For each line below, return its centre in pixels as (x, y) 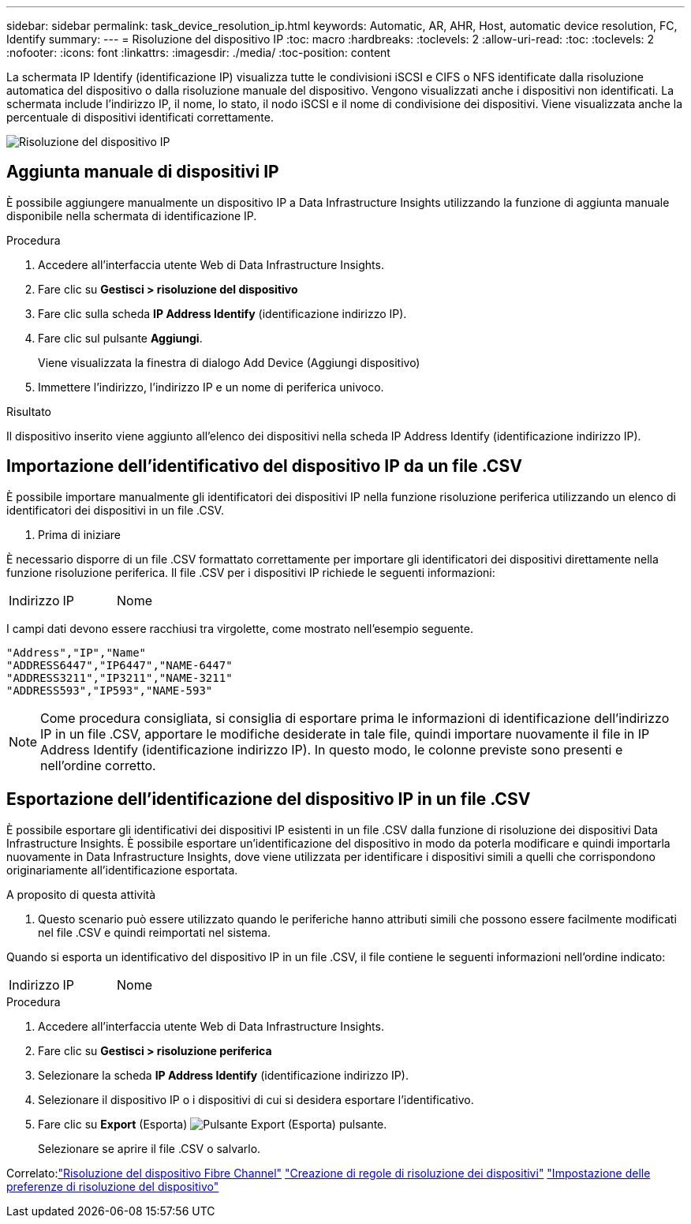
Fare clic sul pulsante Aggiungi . (120, 338)
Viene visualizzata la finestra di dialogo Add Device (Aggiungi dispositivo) (229, 362)
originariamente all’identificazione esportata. (122, 870)
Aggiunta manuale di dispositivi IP (143, 172)
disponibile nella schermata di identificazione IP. (132, 215)
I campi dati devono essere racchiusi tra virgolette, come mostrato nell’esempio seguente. (240, 628)
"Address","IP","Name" (77, 652)
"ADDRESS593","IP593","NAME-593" (110, 690)
